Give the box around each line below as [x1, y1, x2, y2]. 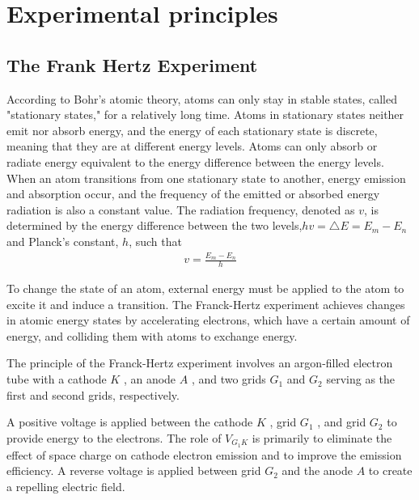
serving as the [326, 371, 396, 388]
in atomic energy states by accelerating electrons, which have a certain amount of [6, 311, 410, 328]
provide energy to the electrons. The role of [6, 429, 222, 446]
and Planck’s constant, [6, 232, 119, 249]
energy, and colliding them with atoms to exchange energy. [6, 327, 298, 344]
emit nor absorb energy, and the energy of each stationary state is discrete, [6, 121, 378, 138]
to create [368, 462, 413, 479]
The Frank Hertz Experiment [6, 52, 258, 77]
